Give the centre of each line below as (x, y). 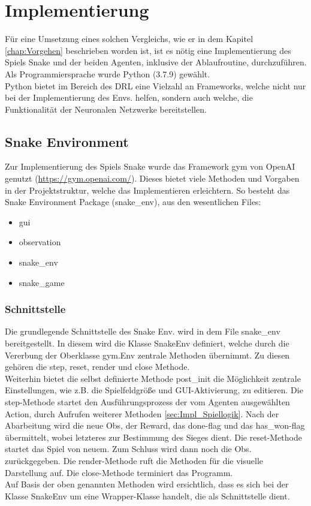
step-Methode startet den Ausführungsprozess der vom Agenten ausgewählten (147, 402)
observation (40, 242)
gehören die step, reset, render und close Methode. (97, 367)
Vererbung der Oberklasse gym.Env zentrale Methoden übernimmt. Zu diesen (147, 355)
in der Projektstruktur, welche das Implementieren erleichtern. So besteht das (147, 190)
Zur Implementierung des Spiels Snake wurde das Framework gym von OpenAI (150, 166)
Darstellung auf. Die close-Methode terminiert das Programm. (119, 472)
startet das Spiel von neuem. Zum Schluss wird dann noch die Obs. (128, 449)
